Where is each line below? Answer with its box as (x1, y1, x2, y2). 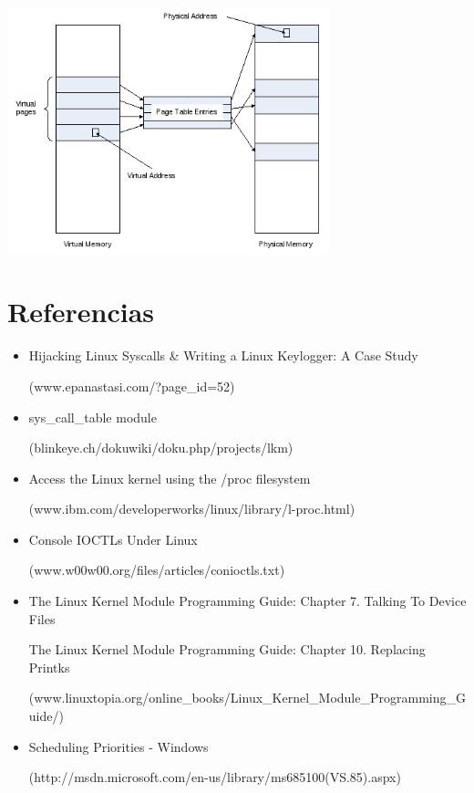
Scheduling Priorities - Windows (28, 736, 209, 756)
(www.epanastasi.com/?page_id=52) (28, 376, 235, 395)
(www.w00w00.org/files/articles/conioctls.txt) (28, 560, 285, 579)
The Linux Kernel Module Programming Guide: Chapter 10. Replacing (28, 640, 426, 659)
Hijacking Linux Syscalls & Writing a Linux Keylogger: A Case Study (28, 346, 418, 365)
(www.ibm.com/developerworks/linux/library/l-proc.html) (28, 499, 355, 518)
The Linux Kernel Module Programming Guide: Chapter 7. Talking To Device (28, 591, 467, 610)
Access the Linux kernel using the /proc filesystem (28, 468, 311, 487)
